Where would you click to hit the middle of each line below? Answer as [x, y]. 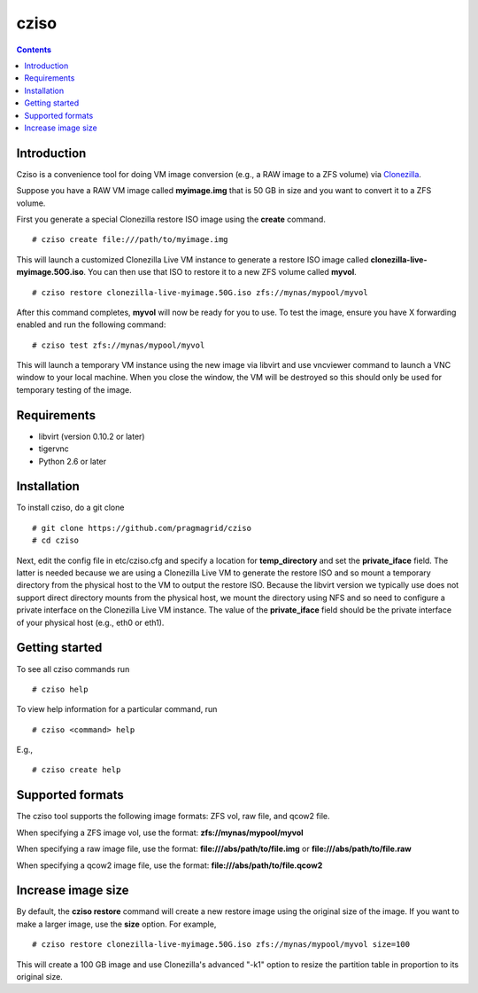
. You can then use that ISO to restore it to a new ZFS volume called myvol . [220, 272]
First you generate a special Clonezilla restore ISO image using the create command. [171, 219]
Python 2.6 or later [73, 461]
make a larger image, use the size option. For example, [116, 924]
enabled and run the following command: [91, 324]
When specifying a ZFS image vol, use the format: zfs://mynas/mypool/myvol [160, 833]
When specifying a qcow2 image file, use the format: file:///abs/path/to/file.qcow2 [170, 865]
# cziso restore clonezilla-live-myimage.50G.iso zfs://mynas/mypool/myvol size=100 [221, 945]
